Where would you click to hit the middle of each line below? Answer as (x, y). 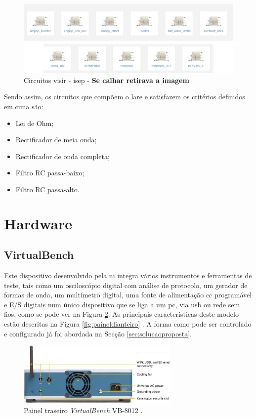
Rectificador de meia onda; (56, 140)
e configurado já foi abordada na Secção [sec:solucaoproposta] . (98, 333)
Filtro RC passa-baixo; (50, 173)
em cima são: (24, 106)
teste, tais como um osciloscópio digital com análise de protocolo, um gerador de (126, 285)
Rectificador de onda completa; (63, 156)
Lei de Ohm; (35, 123)
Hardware (38, 223)
